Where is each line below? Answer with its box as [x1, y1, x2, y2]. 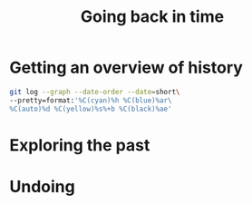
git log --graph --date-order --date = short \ [9, 87, 180, 96]
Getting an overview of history [9, 57, 243, 78]
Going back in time [80, 6, 225, 27]
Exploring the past [9, 134, 150, 155]
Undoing [9, 176, 75, 197]
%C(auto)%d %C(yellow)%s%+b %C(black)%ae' [9, 104, 172, 113]
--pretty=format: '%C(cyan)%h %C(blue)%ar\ [9, 95, 172, 105]
